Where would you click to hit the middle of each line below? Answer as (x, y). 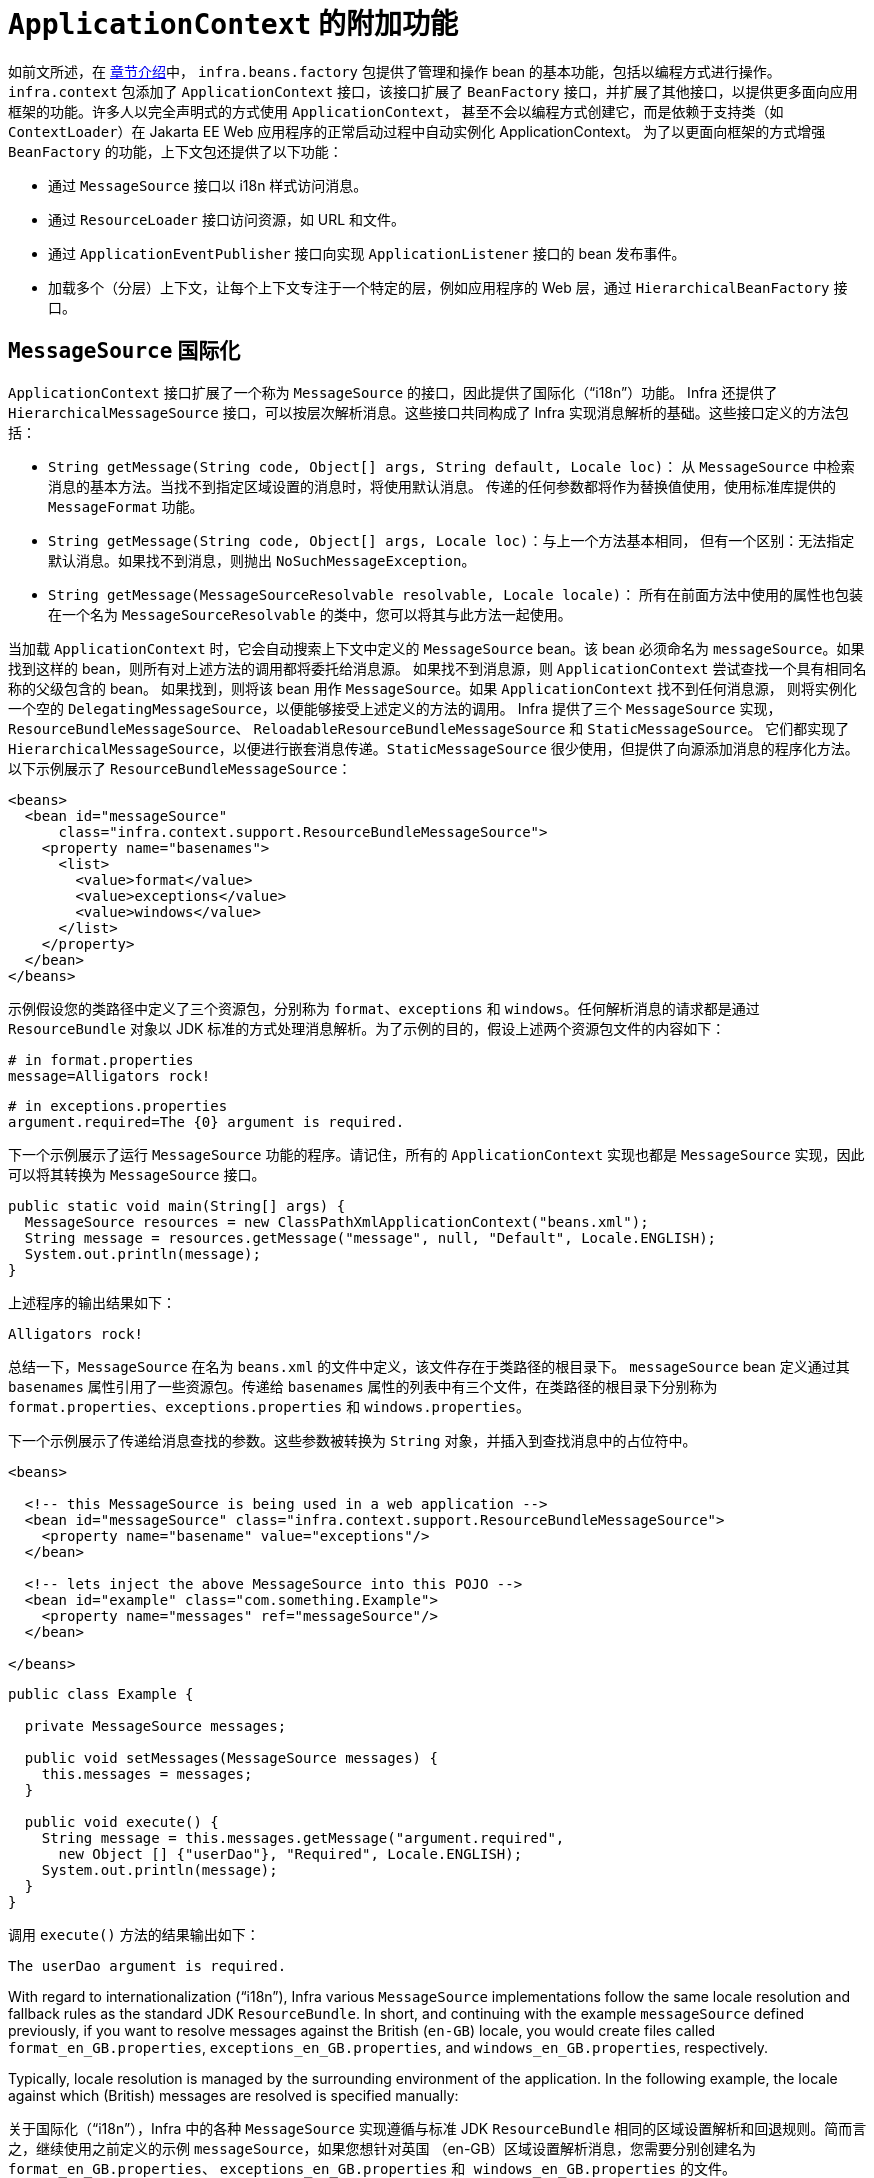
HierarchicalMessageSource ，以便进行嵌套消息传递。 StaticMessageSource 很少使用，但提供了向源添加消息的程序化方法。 (433, 748)
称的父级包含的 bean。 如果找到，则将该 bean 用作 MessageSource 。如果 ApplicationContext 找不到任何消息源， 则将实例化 (432, 688)
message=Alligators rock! (109, 1075)
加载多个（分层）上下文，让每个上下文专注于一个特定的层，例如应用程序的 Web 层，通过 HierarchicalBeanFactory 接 (448, 287)
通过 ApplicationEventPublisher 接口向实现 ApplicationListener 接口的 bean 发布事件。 (367, 253)
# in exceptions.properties (118, 1105)
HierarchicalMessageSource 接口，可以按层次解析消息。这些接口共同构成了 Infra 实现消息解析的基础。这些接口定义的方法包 (428, 412)
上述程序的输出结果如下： (92, 1302)
